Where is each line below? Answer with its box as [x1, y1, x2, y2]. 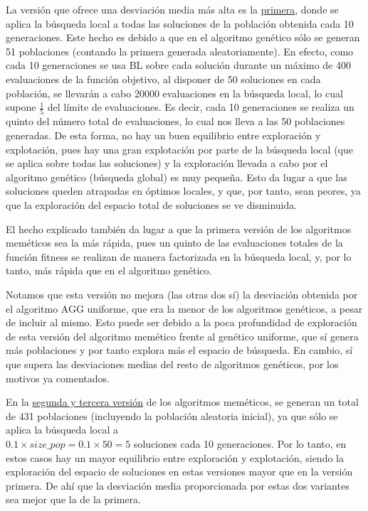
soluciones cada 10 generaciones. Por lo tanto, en [133, 436, 347, 451]
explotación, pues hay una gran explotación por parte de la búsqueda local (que [6, 141, 353, 156]
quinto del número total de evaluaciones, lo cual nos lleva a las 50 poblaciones [6, 114, 345, 129]
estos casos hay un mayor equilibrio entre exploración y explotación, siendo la [6, 450, 344, 465]
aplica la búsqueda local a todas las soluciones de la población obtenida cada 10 [6, 16, 354, 31]
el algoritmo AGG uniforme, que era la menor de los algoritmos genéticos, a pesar [6, 301, 363, 316]
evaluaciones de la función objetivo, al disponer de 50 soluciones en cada [6, 71, 321, 86]
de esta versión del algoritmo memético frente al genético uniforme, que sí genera [6, 328, 359, 343]
